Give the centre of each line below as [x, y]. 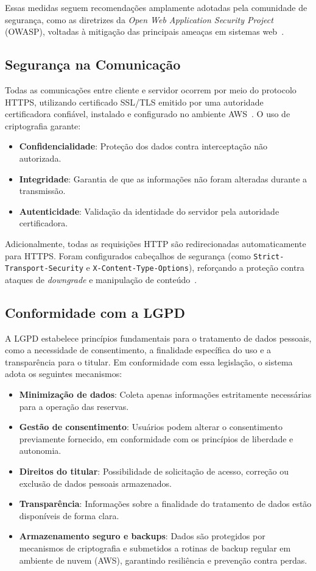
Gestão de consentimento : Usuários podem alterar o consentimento [151, 427]
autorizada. [40, 158]
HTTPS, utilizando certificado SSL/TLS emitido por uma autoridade [134, 102]
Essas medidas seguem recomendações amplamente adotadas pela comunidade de [156, 7]
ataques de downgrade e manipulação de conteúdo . [101, 279]
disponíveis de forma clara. [69, 515]
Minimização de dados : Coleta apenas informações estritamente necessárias [165, 394]
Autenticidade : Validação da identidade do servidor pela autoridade [149, 211]
